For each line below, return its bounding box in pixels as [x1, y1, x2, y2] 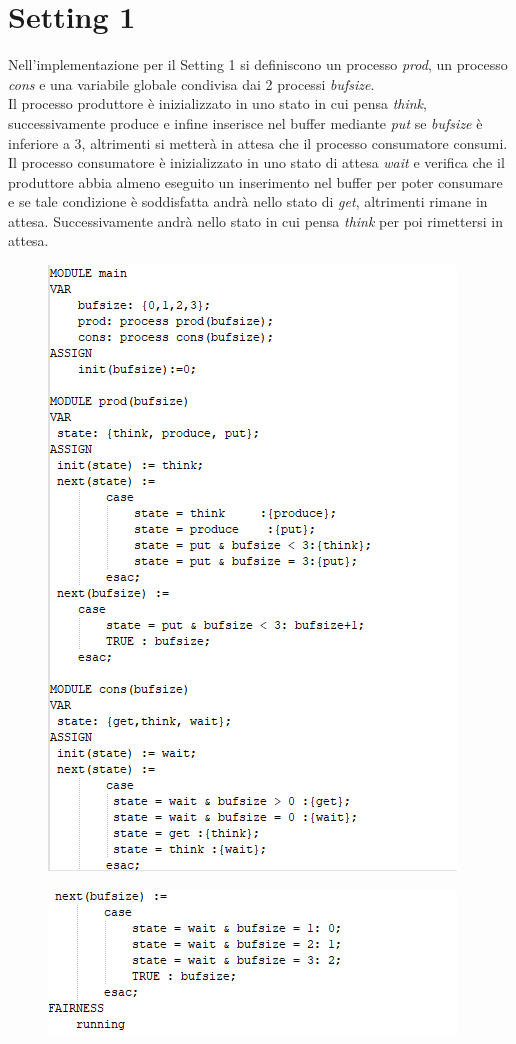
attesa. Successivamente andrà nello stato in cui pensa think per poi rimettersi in [8, 210, 503, 231]
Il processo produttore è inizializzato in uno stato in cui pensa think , [8, 93, 427, 114]
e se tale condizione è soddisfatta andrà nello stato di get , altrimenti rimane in [8, 191, 488, 212]
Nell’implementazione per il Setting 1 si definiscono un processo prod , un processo [8, 54, 508, 75]
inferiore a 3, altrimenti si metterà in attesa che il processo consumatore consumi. [8, 132, 508, 153]
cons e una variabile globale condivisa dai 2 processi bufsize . [8, 73, 375, 94]
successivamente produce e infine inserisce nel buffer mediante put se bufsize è [8, 112, 483, 133]
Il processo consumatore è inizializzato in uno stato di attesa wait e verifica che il [8, 152, 505, 173]
